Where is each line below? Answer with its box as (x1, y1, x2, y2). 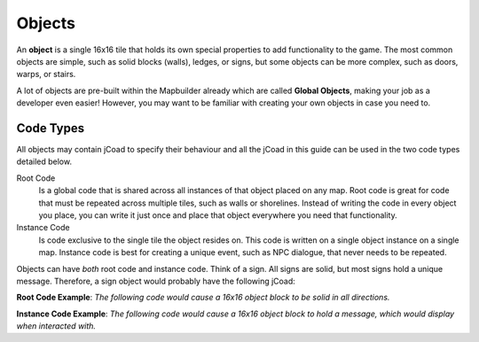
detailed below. (16, 156, 73, 167)
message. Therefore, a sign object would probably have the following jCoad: (16, 276, 296, 286)
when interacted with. (16, 321, 97, 331)
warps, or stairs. (16, 69, 76, 80)
